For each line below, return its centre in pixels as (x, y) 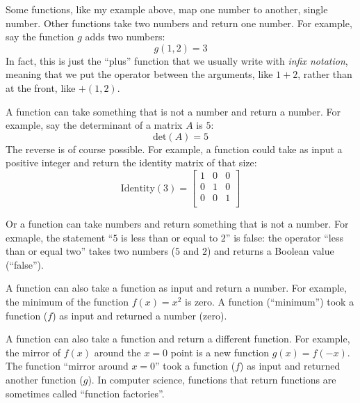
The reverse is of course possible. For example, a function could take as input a (174, 149)
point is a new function (220, 352)
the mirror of (33, 352)
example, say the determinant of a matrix (94, 125)
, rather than (325, 74)
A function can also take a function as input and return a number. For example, (176, 288)
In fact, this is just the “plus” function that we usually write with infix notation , (177, 60)
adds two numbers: (125, 37)
